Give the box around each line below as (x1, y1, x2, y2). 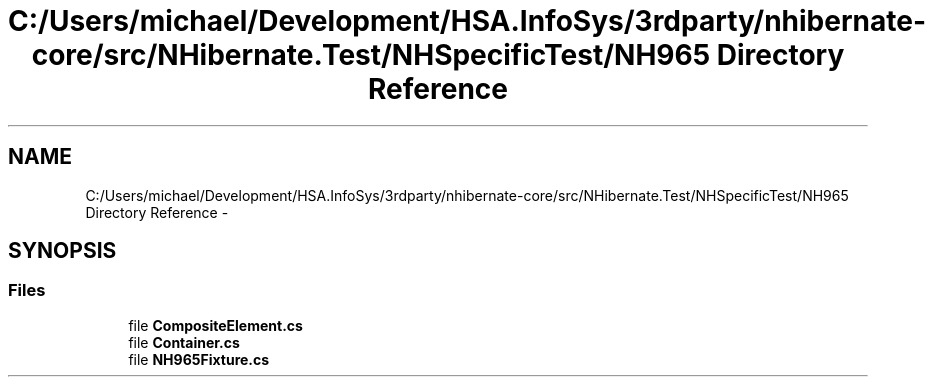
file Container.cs (128, 333, 240, 351)
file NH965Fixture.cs (128, 350, 270, 368)
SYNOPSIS (8, 238, 117, 264)
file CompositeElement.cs (128, 316, 303, 334)
